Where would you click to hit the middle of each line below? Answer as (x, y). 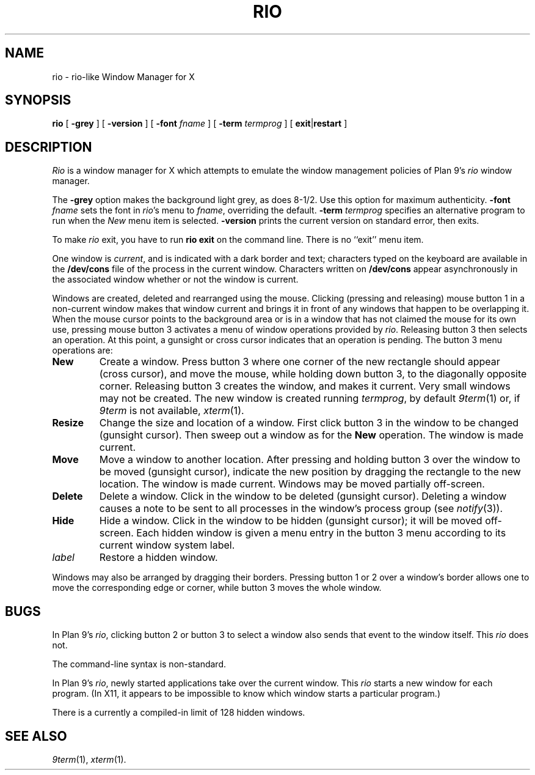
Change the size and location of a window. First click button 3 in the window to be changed (309, 423)
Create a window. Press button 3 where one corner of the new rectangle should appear (300, 362)
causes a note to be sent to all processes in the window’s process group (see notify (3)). (301, 509)
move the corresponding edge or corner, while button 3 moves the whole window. (217, 588)
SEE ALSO (36, 736)
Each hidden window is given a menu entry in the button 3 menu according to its (321, 533)
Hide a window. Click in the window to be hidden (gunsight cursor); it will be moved (291, 521)
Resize (68, 423)
